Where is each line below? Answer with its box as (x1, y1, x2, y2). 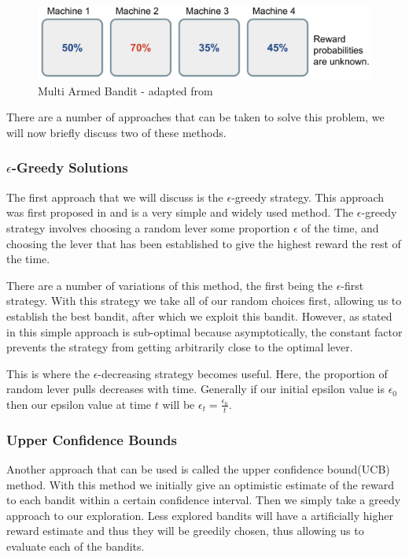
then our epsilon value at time (6, 395, 152, 412)
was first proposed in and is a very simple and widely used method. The (6, 204, 354, 221)
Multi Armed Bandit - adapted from (38, 82, 213, 98)
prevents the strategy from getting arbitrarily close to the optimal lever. (6, 339, 353, 355)
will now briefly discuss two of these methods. (6, 124, 227, 140)
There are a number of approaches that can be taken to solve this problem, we (6, 109, 385, 125)
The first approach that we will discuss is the (6, 188, 223, 205)
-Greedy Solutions (11, 158, 128, 177)
